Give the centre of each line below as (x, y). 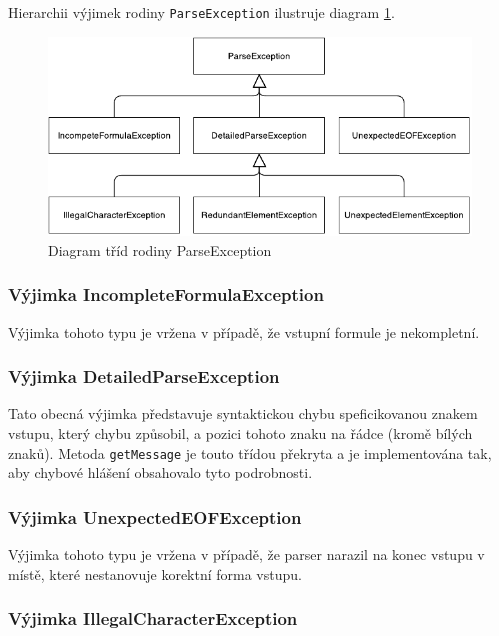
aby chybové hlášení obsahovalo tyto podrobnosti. (160, 472)
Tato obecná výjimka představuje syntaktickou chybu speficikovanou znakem (243, 413)
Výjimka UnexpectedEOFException (155, 516)
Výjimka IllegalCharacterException (153, 618)
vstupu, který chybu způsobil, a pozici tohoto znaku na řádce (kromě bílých (240, 433)
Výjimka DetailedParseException (144, 376)
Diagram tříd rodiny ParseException (160, 249)
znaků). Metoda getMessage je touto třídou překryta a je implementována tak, (250, 452)
